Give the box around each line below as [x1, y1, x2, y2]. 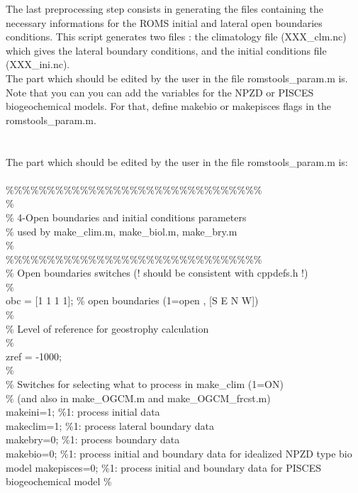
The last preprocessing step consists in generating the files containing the [6, 1, 323, 16]
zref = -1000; [6, 348, 62, 363]
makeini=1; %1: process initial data [6, 404, 160, 419]
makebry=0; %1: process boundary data [6, 432, 180, 447]
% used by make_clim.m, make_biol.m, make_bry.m [6, 223, 237, 238]
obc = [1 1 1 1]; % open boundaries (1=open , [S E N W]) [6, 293, 259, 308]
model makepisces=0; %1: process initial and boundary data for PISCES [6, 460, 321, 475]
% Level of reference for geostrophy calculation [6, 321, 209, 336]
